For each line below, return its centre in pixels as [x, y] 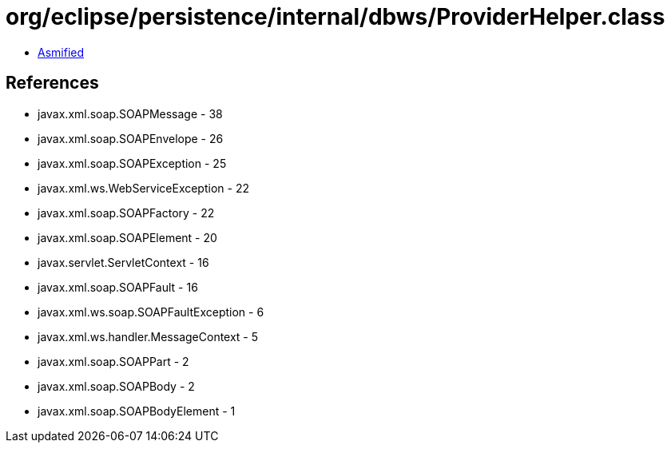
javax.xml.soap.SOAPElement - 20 [127, 237]
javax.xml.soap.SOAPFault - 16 [118, 287]
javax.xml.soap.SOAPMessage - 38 [130, 113]
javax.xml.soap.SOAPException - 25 [132, 163]
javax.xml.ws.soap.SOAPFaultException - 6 [151, 312]
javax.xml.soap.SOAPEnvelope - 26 [131, 138]
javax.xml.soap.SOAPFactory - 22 [126, 213]
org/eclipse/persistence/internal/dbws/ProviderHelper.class [335, 17]
